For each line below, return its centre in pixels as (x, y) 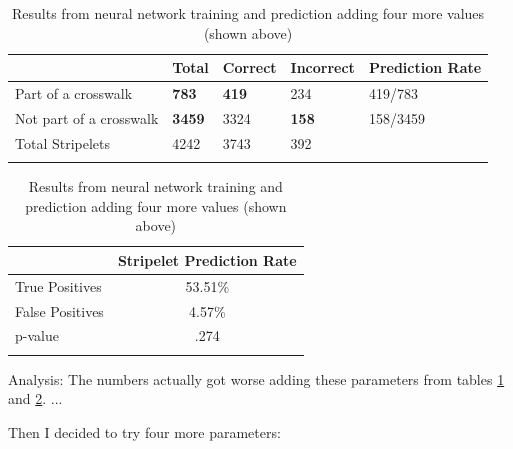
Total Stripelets (63, 142)
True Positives (58, 285)
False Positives (59, 310)
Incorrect (322, 67)
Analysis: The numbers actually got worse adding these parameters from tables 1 (256, 378)
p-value (37, 335)
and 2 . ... (35, 398)
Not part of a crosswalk (87, 117)
